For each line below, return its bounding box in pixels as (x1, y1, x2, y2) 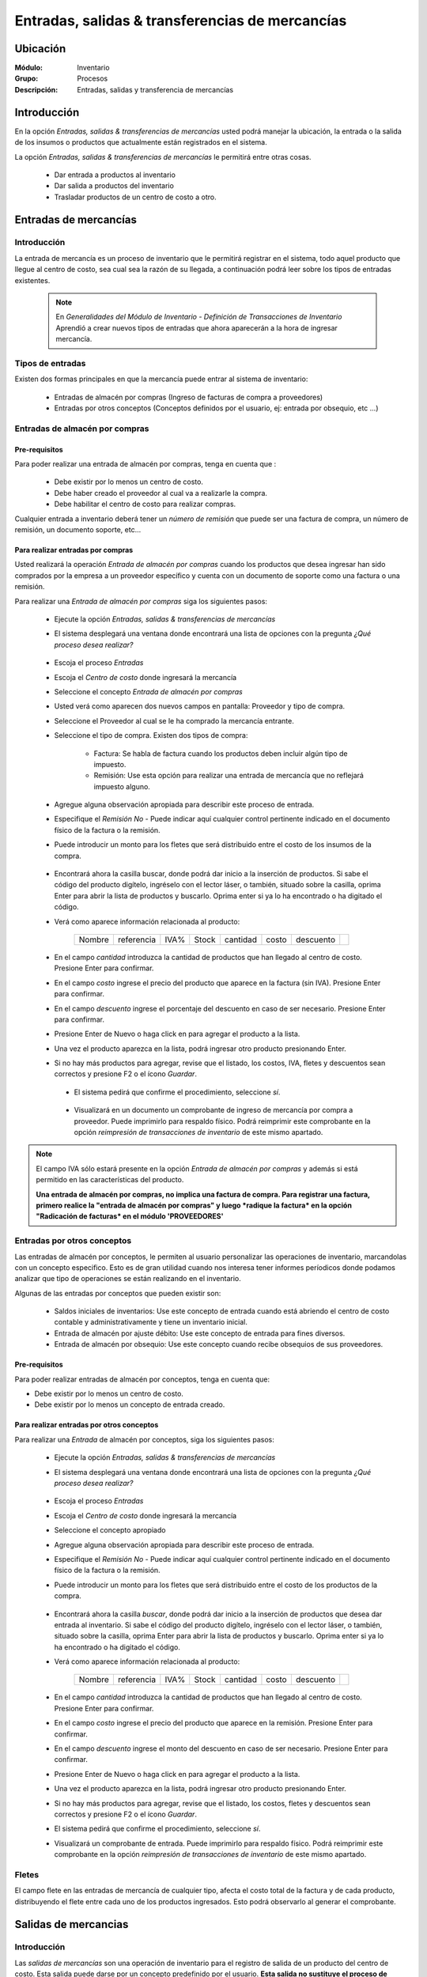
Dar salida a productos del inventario (54, 181, 174, 191)
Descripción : (14, 85, 59, 94)
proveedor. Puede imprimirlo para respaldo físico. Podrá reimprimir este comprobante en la (74, 1116, 371, 1126)
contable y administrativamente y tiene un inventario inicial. (54, 1317, 248, 1327)
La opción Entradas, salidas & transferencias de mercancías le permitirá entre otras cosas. (14, 152, 312, 161)
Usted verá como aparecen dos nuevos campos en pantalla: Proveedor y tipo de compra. (54, 701, 346, 711)
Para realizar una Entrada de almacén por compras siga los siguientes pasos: (14, 596, 268, 606)
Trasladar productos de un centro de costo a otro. (54, 192, 217, 202)
